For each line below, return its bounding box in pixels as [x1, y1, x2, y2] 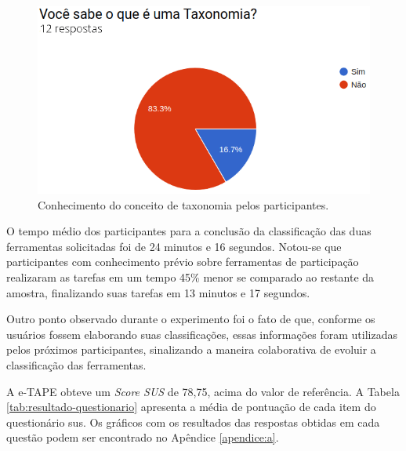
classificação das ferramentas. [6, 357, 147, 373]
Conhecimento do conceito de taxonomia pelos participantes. [38, 196, 329, 213]
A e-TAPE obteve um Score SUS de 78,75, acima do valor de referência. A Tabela [6, 383, 400, 399]
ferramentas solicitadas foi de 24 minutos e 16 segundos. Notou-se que [6, 238, 342, 254]
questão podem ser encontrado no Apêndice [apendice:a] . [6, 429, 279, 446]
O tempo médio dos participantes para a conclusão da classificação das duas [6, 223, 372, 239]
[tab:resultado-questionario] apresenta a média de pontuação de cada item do [6, 398, 376, 415]
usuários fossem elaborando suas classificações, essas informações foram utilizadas [6, 326, 397, 342]
